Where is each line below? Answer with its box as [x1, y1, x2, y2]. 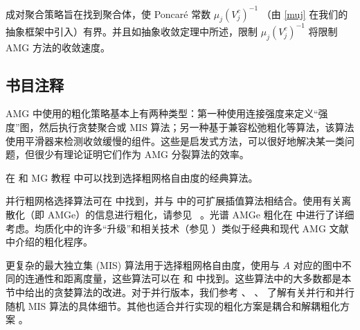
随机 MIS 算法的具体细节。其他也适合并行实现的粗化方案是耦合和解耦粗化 [6, 298, 340, 313]
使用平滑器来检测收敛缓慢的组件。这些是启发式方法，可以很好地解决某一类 [6, 133, 345, 148]
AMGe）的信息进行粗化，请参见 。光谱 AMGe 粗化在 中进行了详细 [47, 207, 354, 221]
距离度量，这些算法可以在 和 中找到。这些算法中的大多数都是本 [63, 271, 352, 286]
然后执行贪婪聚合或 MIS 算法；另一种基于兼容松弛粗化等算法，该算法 [39, 119, 354, 134]
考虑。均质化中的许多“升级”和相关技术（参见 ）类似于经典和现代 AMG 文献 [6, 220, 349, 235]
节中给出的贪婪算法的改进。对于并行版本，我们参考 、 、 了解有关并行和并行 [6, 284, 355, 299]
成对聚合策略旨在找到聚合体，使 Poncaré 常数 [6, 6, 211, 21]
